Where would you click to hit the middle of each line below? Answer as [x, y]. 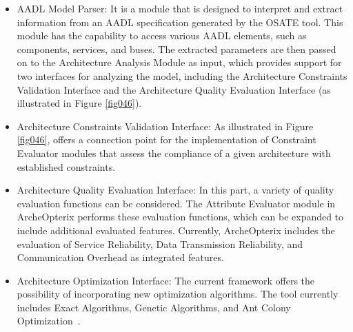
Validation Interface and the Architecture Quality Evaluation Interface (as [174, 89]
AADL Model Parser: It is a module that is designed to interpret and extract [180, 8]
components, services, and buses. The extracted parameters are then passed [176, 49]
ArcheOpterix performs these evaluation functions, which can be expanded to [180, 217]
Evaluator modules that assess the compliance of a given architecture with [174, 153]
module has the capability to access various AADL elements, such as [162, 35]
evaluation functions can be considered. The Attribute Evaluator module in [176, 203]
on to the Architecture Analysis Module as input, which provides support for [179, 62]
